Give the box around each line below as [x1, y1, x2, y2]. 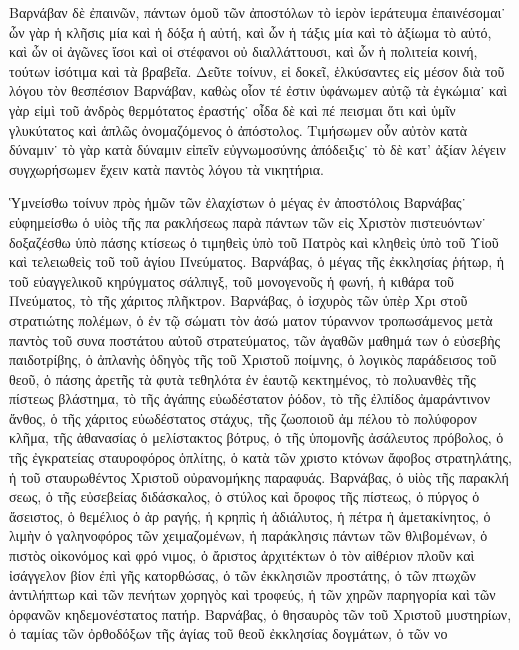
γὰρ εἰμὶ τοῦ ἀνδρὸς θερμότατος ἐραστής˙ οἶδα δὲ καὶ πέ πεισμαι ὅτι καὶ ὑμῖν [9, 99, 456, 120]
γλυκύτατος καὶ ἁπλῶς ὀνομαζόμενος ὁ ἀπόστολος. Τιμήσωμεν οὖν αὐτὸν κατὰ [9, 119, 468, 140]
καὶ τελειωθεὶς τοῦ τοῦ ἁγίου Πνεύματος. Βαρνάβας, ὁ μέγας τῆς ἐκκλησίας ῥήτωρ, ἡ [9, 251, 505, 272]
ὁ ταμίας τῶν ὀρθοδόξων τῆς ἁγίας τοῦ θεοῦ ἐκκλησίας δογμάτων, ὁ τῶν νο [9, 623, 448, 644]
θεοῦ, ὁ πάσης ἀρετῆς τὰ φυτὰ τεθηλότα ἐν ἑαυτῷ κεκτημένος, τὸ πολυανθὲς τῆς [9, 368, 476, 389]
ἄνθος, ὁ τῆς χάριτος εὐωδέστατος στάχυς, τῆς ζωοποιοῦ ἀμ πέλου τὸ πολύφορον [9, 407, 477, 428]
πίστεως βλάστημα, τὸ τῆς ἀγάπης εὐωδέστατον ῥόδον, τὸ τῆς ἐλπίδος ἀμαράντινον [9, 388, 491, 409]
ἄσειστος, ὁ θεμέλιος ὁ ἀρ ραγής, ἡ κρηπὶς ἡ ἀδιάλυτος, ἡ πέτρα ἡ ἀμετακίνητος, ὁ [9, 505, 491, 526]
